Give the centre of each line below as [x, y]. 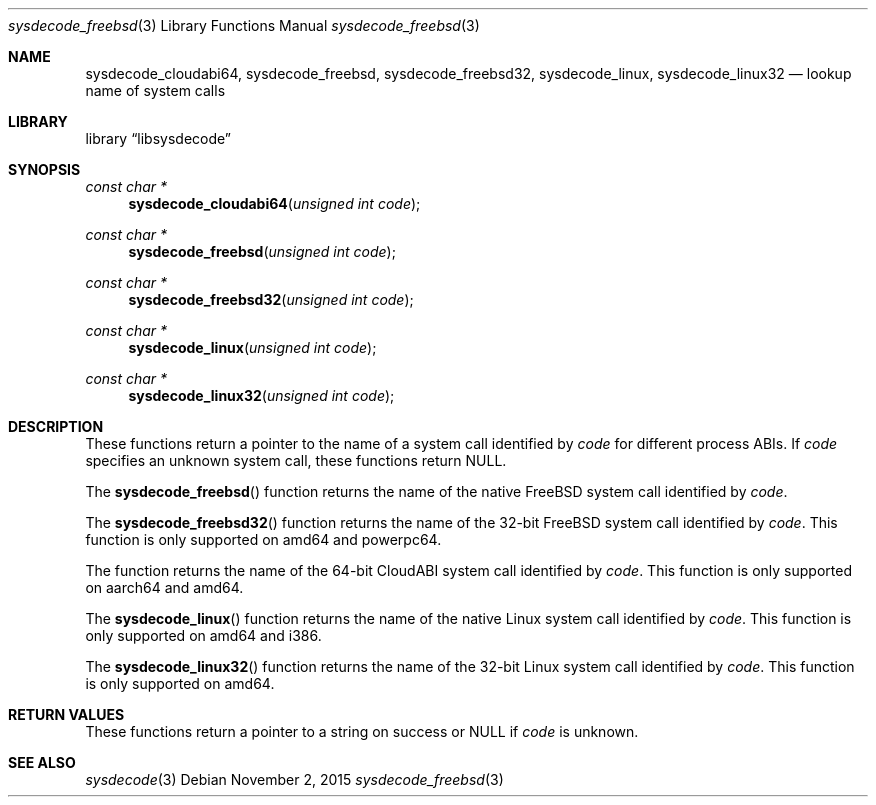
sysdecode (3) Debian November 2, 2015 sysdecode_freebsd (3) [294, 779]
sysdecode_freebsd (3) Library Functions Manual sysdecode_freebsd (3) [244, 25]
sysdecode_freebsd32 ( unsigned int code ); [271, 299]
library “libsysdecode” [158, 138]
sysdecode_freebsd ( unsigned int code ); [262, 251]
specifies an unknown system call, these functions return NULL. [296, 460]
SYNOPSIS [44, 169]
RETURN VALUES [66, 714]
